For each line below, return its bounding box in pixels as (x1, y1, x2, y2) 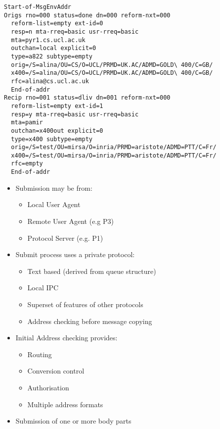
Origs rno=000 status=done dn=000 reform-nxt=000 (4, 11, 171, 19)
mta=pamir (11, 119, 43, 126)
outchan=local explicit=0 (11, 45, 96, 52)
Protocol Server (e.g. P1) (27, 232, 103, 243)
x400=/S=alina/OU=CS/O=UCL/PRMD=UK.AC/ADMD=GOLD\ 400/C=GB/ (11, 69, 213, 77)
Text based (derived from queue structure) (27, 266, 156, 276)
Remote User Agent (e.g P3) (27, 215, 114, 226)
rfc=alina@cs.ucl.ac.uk (11, 77, 89, 85)
